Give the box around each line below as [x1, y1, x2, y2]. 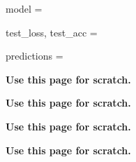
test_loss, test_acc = [6, 25, 98, 39]
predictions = [6, 48, 63, 63]
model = [6, 1, 43, 15]
